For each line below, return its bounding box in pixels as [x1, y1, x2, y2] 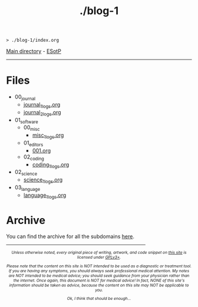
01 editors [23, 139, 44, 148]
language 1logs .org [23, 192, 67, 200]
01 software [14, 116, 38, 125]
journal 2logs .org [23, 108, 61, 117]
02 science [14, 169, 37, 177]
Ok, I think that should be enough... [67, 296, 131, 302]
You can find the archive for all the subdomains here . [6, 233, 134, 240]
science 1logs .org [23, 176, 63, 184]
